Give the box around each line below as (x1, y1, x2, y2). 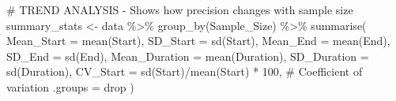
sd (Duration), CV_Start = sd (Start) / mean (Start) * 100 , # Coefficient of (6, 63, 363, 80)
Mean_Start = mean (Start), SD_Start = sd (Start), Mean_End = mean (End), (6, 32, 390, 49)
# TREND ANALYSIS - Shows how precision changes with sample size (6, 2, 353, 17)
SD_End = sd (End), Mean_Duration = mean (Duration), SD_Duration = (6, 47, 369, 64)
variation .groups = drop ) (6, 78, 134, 95)
